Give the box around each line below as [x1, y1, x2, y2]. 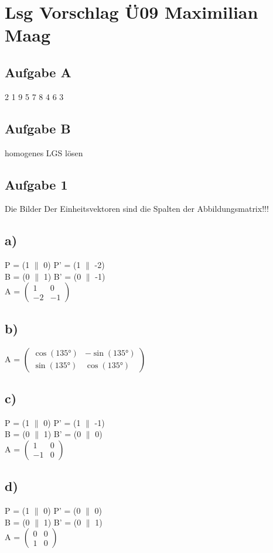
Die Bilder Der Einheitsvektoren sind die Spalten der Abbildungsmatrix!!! [5, 202, 269, 215]
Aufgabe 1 [5, 175, 68, 193]
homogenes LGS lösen [5, 146, 83, 159]
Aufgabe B [5, 119, 71, 137]
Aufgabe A [5, 63, 71, 81]
